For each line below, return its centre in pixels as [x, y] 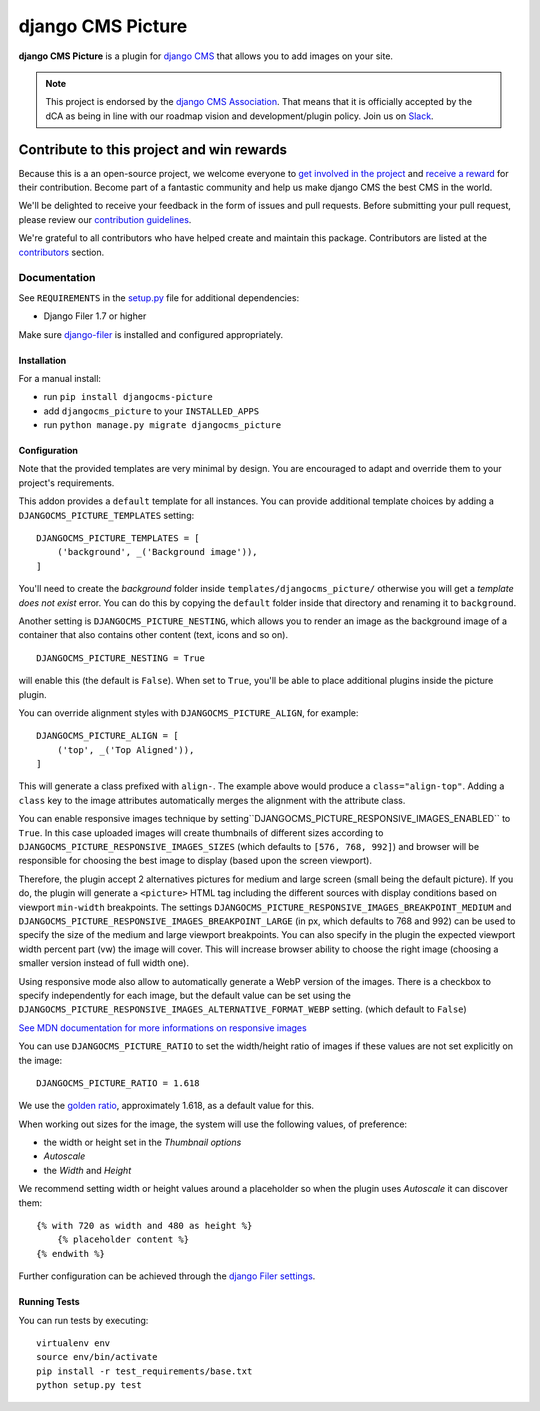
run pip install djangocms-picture [128, 397]
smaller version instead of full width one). [104, 963]
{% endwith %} [70, 1253]
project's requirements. [66, 482]
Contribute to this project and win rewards [153, 149]
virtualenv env [73, 1343]
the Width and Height [87, 1170]
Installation [42, 360]
